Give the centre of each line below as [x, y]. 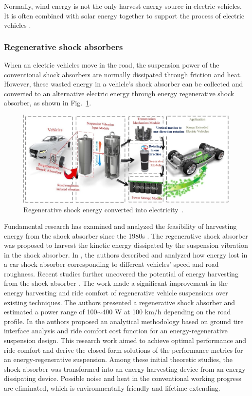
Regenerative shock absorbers [63, 46]
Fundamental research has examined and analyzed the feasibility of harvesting [120, 226]
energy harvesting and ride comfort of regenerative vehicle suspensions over [116, 293]
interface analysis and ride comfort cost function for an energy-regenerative [116, 331]
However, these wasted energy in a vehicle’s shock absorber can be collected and [124, 84]
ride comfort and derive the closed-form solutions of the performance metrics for [124, 350]
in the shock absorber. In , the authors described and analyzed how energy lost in [126, 254]
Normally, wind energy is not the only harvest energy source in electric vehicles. [123, 6]
